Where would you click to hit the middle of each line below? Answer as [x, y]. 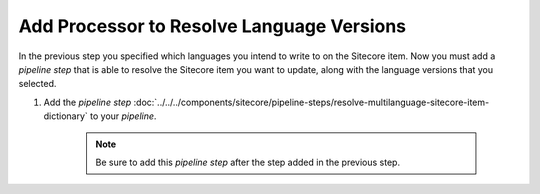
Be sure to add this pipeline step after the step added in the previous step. [247, 162]
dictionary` [66, 116]
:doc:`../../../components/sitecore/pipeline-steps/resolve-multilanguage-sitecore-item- [311, 102]
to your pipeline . [123, 116]
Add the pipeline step [87, 102]
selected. [37, 84]
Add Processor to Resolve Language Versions [212, 26]
